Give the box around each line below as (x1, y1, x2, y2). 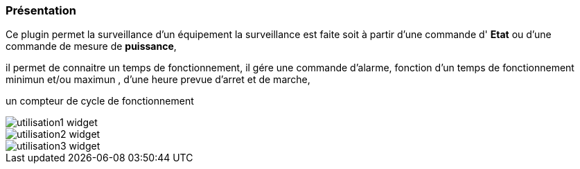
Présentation (6, 3, 76, 17)
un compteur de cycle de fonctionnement (6, 95, 194, 107)
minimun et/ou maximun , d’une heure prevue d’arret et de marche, (6, 73, 310, 86)
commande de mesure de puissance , (6, 40, 177, 53)
